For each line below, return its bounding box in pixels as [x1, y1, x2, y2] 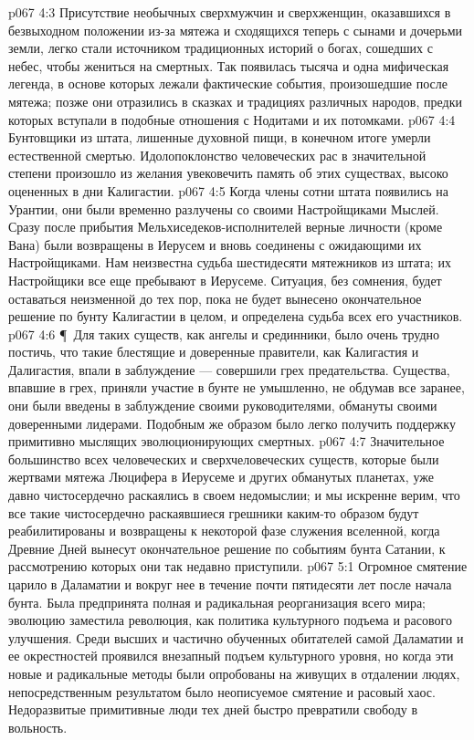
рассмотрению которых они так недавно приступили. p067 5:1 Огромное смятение [8, 557, 468, 576]
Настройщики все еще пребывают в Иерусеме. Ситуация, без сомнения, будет [8, 270, 442, 289]
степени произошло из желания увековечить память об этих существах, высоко [8, 163, 448, 182]
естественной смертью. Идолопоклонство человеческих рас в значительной [8, 145, 427, 164]
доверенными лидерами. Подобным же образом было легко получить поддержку [8, 413, 456, 433]
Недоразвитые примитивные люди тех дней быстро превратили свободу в [8, 700, 418, 719]
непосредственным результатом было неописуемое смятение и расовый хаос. [8, 682, 436, 701]
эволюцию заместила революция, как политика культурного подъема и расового [8, 610, 452, 630]
